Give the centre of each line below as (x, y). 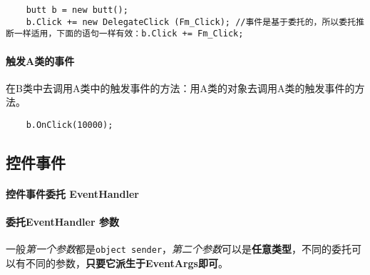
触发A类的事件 (40, 60)
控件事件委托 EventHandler (72, 193)
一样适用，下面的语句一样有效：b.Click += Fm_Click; (129, 34)
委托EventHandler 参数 (62, 222)
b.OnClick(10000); (70, 125)
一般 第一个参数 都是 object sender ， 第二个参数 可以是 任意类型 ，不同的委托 (179, 249)
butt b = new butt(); (77, 10)
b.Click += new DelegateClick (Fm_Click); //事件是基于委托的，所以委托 (191, 22)
